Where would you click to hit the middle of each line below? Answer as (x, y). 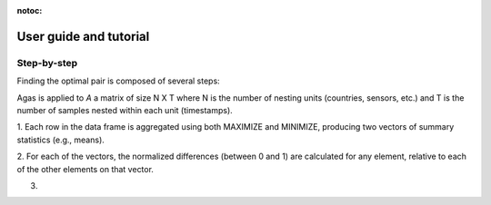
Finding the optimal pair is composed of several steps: (118, 81)
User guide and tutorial (83, 36)
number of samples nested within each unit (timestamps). (125, 110)
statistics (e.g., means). (60, 140)
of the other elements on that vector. (85, 169)
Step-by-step (47, 63)
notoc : (30, 10)
